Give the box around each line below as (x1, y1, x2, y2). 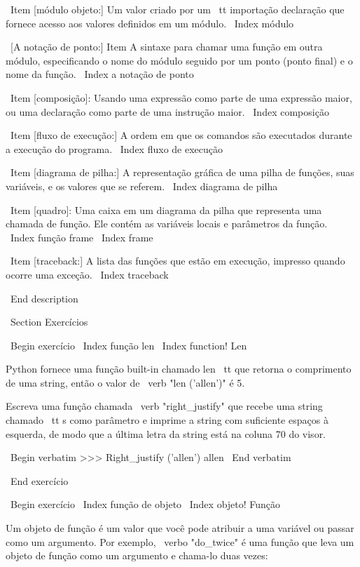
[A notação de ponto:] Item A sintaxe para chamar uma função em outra (10, 39, 323, 54)
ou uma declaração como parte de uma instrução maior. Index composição (6, 104, 329, 119)
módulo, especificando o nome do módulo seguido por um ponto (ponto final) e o (6, 53, 353, 67)
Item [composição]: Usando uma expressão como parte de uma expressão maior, (10, 90, 352, 105)
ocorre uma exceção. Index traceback (6, 267, 169, 281)
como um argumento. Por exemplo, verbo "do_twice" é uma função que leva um (6, 534, 354, 549)
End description (10, 291, 78, 305)
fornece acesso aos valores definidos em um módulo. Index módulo (6, 15, 294, 30)
